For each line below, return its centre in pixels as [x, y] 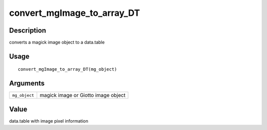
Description [28, 30]
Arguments [27, 83]
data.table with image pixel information [49, 121]
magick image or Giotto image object [83, 95]
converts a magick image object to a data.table [57, 43]
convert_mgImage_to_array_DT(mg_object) [67, 69]
